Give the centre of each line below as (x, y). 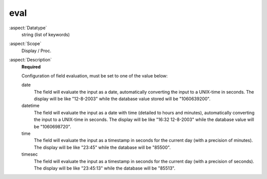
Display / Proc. (36, 51)
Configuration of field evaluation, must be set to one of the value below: (95, 76)
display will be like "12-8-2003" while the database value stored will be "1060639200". (122, 99)
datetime (30, 106)
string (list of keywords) (46, 34)
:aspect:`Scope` (25, 44)
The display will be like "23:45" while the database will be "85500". (102, 147)
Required (31, 66)
